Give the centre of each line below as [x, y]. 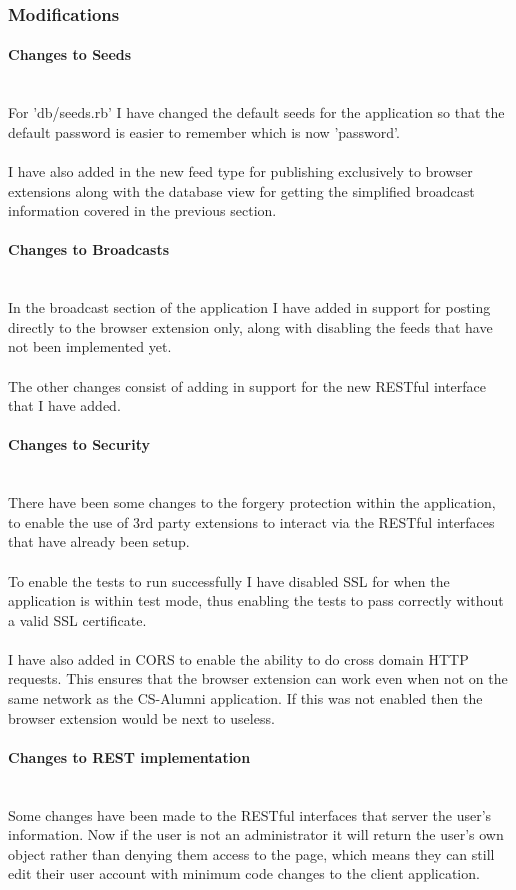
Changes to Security [79, 444]
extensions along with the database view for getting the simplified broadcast [241, 190]
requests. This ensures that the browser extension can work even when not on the [258, 678]
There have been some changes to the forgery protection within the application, [252, 502]
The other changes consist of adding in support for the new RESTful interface [247, 385]
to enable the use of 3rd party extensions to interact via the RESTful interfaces [251, 521]
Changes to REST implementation [129, 756]
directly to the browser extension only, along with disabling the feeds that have [250, 326]
